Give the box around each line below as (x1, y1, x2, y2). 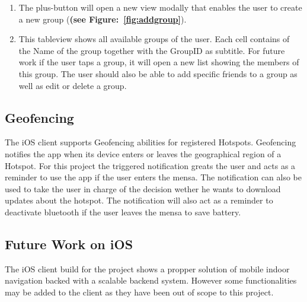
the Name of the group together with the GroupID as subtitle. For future (18, 44, 285, 56)
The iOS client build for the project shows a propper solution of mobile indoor (5, 262, 290, 275)
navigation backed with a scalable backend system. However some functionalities (5, 274, 297, 287)
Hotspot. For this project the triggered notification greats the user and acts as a (5, 159, 296, 171)
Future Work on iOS (5, 234, 133, 253)
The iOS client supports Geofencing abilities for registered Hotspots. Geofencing (5, 136, 296, 148)
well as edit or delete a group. (18, 79, 127, 91)
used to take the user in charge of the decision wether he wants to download (5, 182, 281, 195)
